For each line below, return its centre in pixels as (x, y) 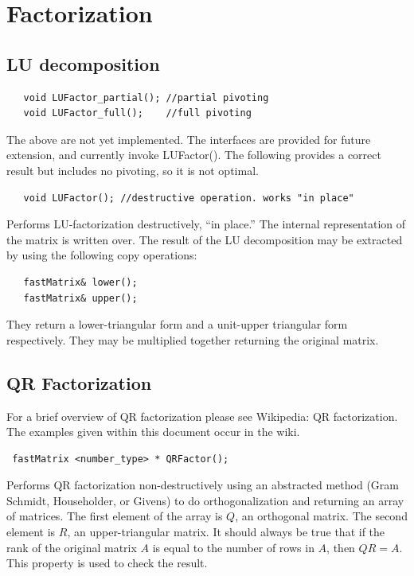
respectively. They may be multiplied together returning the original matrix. (193, 339)
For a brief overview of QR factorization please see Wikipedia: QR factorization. (202, 416)
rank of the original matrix (72, 547)
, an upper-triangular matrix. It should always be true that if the (226, 532)
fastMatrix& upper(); (80, 298)
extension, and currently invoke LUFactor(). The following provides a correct (194, 155)
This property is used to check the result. (107, 563)
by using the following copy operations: (102, 255)
